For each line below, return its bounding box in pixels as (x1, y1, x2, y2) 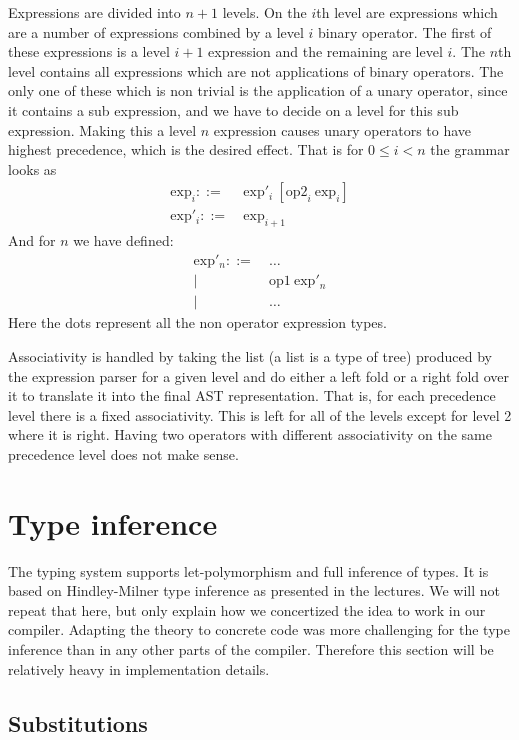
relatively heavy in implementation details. (8, 658, 270, 679)
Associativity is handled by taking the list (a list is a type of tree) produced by (8, 345, 492, 366)
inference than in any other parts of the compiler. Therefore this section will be (8, 639, 494, 659)
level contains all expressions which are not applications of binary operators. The (8, 60, 504, 81)
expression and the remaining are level (208, 41, 443, 62)
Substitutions (8, 707, 148, 738)
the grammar (430, 139, 510, 160)
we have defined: (73, 230, 174, 251)
